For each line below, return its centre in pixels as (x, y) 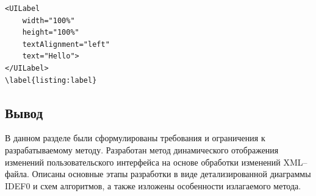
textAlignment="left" (66, 44)
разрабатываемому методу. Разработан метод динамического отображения (142, 149)
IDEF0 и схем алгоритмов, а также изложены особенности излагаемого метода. (153, 185)
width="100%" (48, 20)
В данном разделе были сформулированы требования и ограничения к (135, 138)
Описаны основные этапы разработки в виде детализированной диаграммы (171, 174)
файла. (17, 174)
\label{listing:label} (51, 80)
